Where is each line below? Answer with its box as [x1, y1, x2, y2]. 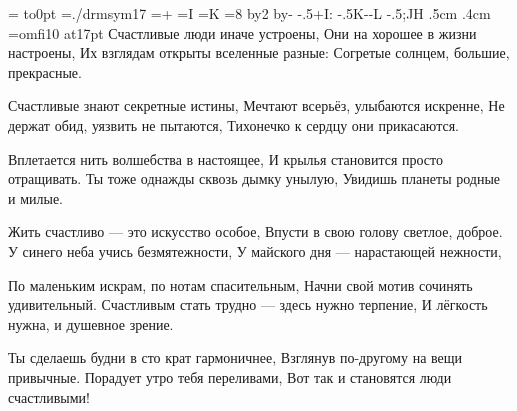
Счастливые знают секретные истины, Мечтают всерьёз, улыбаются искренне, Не [8, 95, 505, 116]
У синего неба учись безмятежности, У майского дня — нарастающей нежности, [8, 240, 502, 261]
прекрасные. [8, 61, 82, 82]
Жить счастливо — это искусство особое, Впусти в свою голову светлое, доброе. [8, 221, 503, 242]
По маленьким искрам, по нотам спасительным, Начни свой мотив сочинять [8, 274, 473, 295]
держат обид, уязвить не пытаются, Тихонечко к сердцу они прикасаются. [8, 114, 459, 135]
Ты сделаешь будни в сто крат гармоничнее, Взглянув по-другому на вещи [8, 347, 463, 368]
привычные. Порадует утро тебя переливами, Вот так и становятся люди [8, 366, 452, 387]
